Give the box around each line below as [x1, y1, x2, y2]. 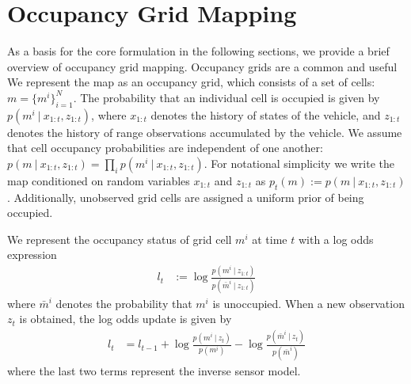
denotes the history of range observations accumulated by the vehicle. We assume [7, 124, 402, 140]
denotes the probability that [55, 295, 192, 311]
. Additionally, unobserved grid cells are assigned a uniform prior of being [7, 188, 364, 205]
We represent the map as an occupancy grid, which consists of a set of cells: [7, 74, 375, 90]
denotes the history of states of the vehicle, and [150, 106, 381, 123]
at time [252, 230, 287, 247]
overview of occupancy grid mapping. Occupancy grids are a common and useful [7, 58, 398, 74]
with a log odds [298, 230, 374, 247]
